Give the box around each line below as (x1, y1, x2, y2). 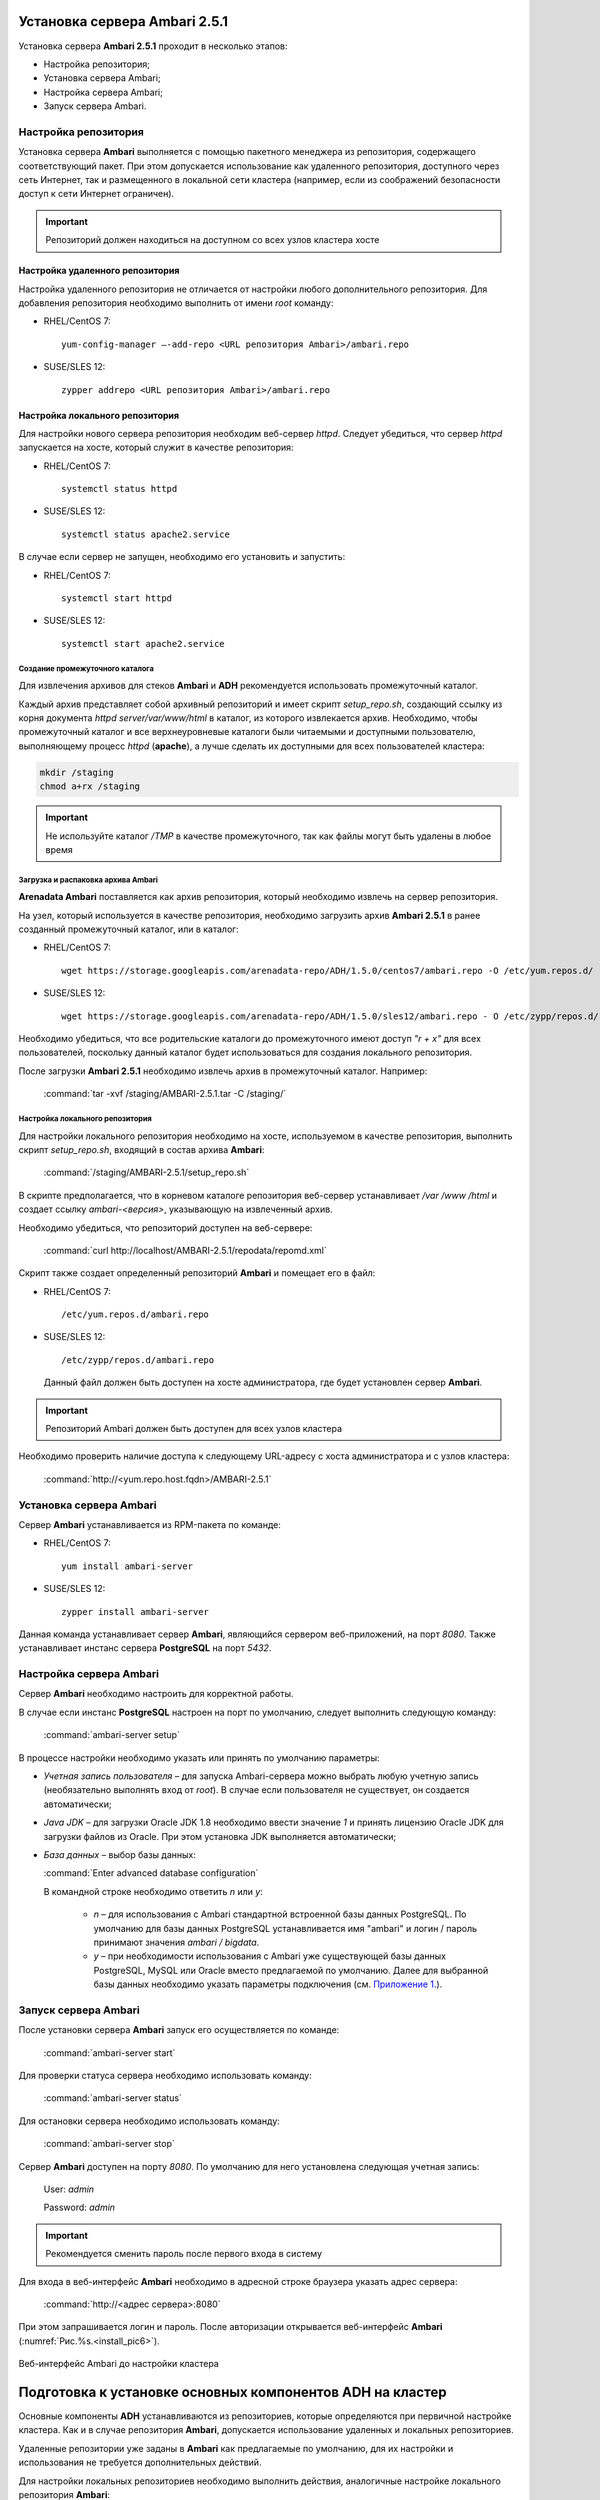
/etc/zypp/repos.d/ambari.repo (61, 1354, 215, 1365)
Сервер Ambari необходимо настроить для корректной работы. (18, 1688, 294, 1700)
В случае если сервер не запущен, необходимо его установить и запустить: (18, 551, 346, 563)
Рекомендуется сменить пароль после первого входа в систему (45, 2248, 323, 2260)
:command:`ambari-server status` (43, 2092, 182, 2104)
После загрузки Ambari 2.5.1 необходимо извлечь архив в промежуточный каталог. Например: (18, 1065, 428, 1077)
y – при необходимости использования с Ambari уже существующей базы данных (93, 1950, 447, 1962)
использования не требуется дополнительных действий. (18, 2456, 262, 2469)
